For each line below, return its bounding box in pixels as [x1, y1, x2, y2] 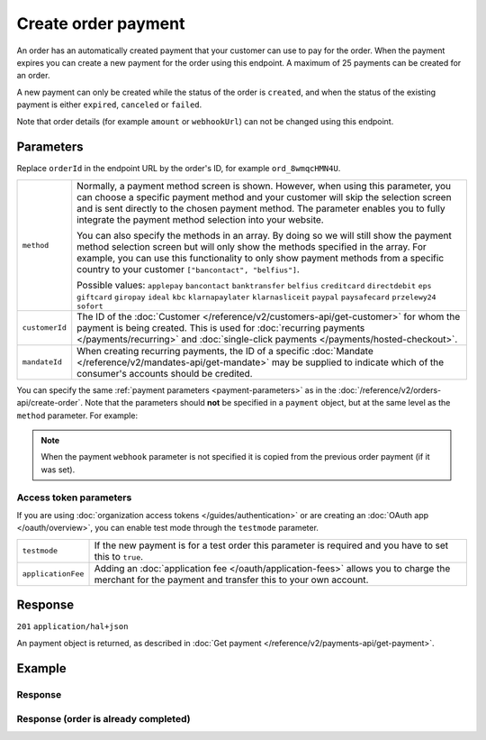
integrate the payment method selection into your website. [76, 213, 324, 225]
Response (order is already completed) [16, 712, 191, 725]
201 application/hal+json [16, 622, 129, 632]
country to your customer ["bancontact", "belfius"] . [76, 262, 301, 275]
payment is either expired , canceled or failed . [16, 99, 202, 110]
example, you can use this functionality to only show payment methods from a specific [76, 251, 445, 264]
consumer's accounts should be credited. [76, 367, 253, 379]
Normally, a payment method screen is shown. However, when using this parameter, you [76, 179, 452, 192]
